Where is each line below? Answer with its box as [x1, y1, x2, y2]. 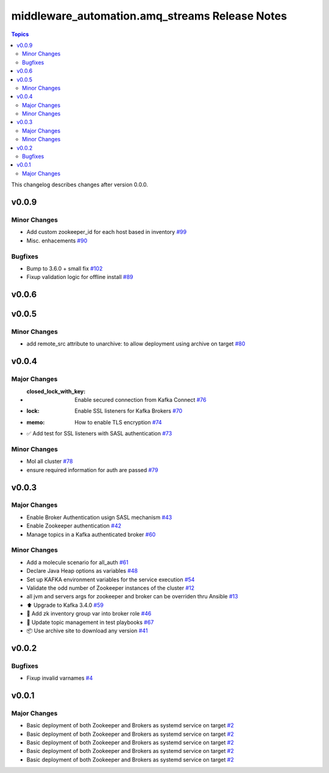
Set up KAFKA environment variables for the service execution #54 [26, 576, 195, 583]
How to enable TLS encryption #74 [74, 418, 162, 426]
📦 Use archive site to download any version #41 [26, 626, 148, 634]
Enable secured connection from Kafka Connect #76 [74, 396, 207, 403]
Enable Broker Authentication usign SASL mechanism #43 [26, 514, 172, 521]
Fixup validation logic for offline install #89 [26, 274, 133, 281]
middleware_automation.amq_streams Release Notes [11, 9, 288, 23]
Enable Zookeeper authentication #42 [26, 522, 122, 529]
